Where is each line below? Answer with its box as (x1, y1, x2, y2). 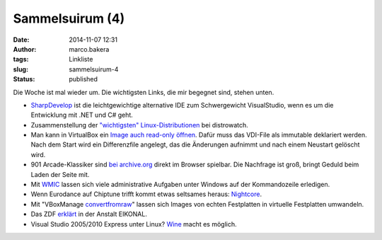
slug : (13, 64, 28, 74)
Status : (13, 75, 35, 84)
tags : (13, 55, 29, 64)
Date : (13, 35, 30, 44)
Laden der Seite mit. (30, 170, 90, 178)
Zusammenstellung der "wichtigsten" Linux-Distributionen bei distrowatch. (30, 120, 249, 129)
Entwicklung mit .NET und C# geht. (30, 110, 134, 120)
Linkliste (69, 55, 93, 64)
